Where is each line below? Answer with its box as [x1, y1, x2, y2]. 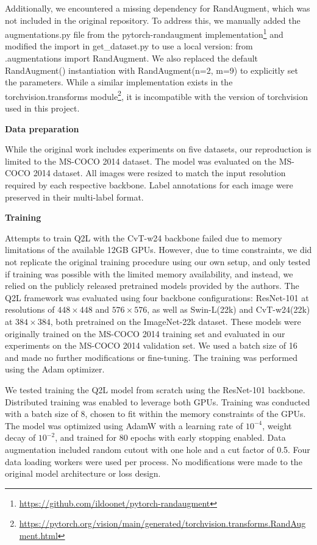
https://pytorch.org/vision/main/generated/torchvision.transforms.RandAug [19, 517, 306, 530]
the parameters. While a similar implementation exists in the [5, 76, 233, 88]
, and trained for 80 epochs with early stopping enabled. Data [55, 431, 286, 444]
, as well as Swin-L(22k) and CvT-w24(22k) [147, 303, 310, 316]
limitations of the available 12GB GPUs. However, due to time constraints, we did [5, 243, 312, 256]
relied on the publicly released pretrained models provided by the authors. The [5, 279, 299, 292]
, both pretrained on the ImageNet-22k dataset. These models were [50, 315, 301, 327]
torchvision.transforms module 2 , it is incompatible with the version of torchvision [5, 88, 308, 102]
